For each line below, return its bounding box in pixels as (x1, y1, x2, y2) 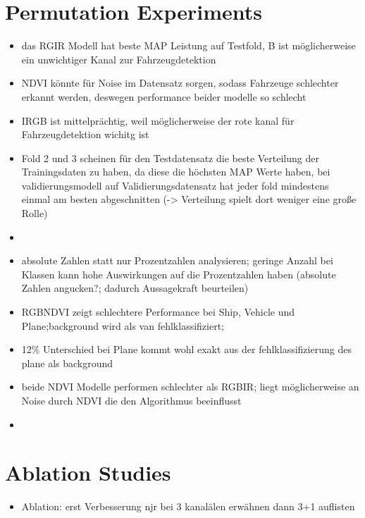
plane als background (21, 355, 113, 370)
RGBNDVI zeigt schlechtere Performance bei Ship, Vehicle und (21, 304, 295, 319)
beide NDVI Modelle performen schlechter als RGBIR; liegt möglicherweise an (21, 379, 359, 394)
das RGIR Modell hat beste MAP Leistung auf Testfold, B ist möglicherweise (21, 38, 356, 53)
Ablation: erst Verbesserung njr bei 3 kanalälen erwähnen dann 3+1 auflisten (21, 499, 355, 514)
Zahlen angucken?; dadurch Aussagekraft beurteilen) (21, 280, 249, 295)
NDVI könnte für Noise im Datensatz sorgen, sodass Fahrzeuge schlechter (21, 75, 339, 90)
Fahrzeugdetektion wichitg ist (21, 127, 149, 142)
